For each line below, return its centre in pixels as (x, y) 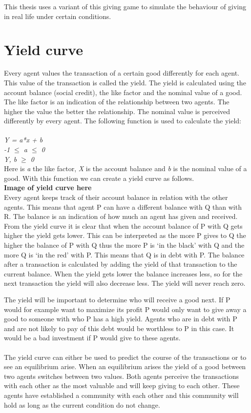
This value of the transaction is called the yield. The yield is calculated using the (125, 82)
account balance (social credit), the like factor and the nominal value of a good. (123, 92)
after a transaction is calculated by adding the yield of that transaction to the (121, 264)
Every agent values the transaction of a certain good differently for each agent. (122, 73)
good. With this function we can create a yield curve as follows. (99, 178)
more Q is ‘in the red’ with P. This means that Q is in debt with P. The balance (124, 254)
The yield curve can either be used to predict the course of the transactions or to (125, 357)
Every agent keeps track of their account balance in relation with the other (116, 197)
